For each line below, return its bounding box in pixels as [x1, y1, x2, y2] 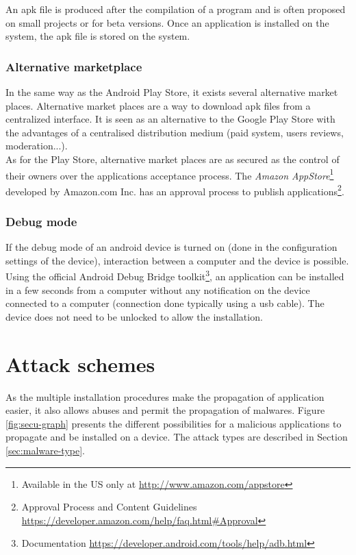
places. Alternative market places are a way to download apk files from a [5, 98, 311, 112]
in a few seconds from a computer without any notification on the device [5, 282, 310, 297]
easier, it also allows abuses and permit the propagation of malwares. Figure [5, 403, 325, 417]
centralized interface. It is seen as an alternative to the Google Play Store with [5, 112, 335, 126]
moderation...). [5, 138, 68, 153]
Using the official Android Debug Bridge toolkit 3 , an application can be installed [5, 267, 344, 284]
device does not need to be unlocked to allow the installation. [5, 309, 263, 323]
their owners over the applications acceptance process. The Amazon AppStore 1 [5, 166, 334, 182]
